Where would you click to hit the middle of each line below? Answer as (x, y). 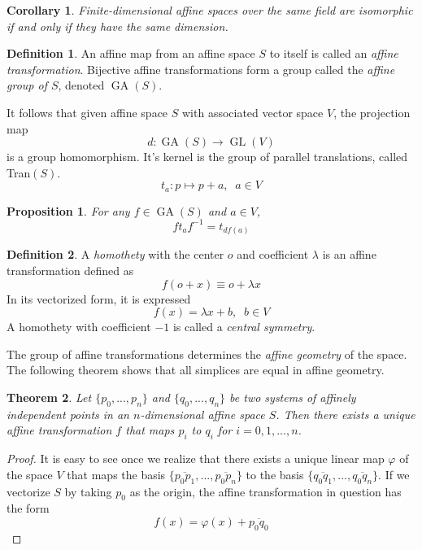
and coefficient (273, 254)
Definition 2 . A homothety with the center (115, 254)
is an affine (349, 254)
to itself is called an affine (334, 53)
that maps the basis (116, 474)
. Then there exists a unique (346, 414)
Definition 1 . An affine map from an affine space (131, 53)
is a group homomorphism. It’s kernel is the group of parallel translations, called (207, 157)
